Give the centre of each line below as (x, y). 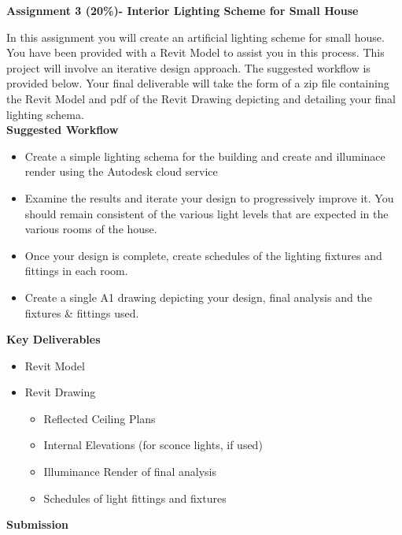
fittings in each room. (76, 271)
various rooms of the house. (91, 229)
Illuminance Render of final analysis (130, 472)
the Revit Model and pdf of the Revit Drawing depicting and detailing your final (201, 98)
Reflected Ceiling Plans (100, 418)
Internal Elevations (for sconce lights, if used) (153, 445)
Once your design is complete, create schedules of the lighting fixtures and (203, 255)
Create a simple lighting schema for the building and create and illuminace (205, 156)
